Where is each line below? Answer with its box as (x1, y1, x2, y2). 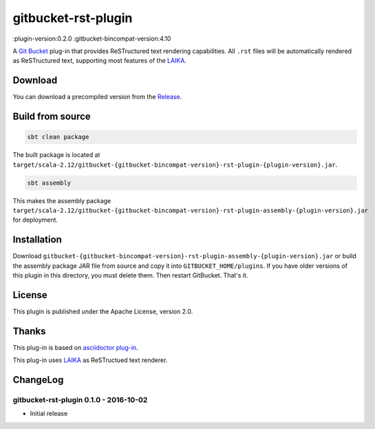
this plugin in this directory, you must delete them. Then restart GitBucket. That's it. (12, 271, 248, 280)
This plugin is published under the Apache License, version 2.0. (12, 307, 193, 315)
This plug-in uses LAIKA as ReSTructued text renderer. (12, 356, 168, 364)
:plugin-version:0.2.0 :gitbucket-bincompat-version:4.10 (12, 34, 171, 43)
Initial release (30, 410, 68, 418)
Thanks (12, 325, 46, 337)
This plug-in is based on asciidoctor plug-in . (12, 343, 138, 351)
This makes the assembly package (12, 196, 111, 205)
